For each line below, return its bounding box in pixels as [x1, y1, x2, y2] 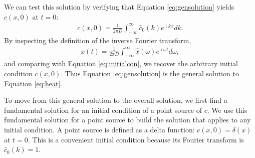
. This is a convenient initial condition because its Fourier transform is [28, 134, 244, 144]
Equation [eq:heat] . [4, 78, 63, 88]
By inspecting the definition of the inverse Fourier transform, [4, 35, 191, 45]
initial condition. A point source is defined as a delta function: [4, 124, 195, 134]
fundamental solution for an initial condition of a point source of [4, 104, 202, 115]
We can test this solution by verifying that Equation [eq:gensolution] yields [4, 2, 234, 12]
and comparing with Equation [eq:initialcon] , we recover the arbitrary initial [4, 58, 238, 69]
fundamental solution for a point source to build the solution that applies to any [4, 114, 251, 125]
